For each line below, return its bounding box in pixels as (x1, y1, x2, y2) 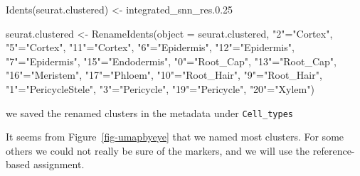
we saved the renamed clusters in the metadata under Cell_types (6, 105, 294, 120)
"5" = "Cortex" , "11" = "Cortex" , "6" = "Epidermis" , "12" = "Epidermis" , (6, 40, 295, 55)
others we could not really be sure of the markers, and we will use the (6, 143, 310, 158)
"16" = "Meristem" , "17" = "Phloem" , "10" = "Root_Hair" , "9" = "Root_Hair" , (6, 67, 322, 82)
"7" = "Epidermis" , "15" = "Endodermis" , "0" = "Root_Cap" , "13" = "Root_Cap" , (6, 53, 337, 68)
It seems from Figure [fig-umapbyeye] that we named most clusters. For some (6, 129, 344, 144)
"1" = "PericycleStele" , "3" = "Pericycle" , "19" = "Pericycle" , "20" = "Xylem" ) (6, 81, 314, 96)
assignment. (33, 157, 85, 172)
